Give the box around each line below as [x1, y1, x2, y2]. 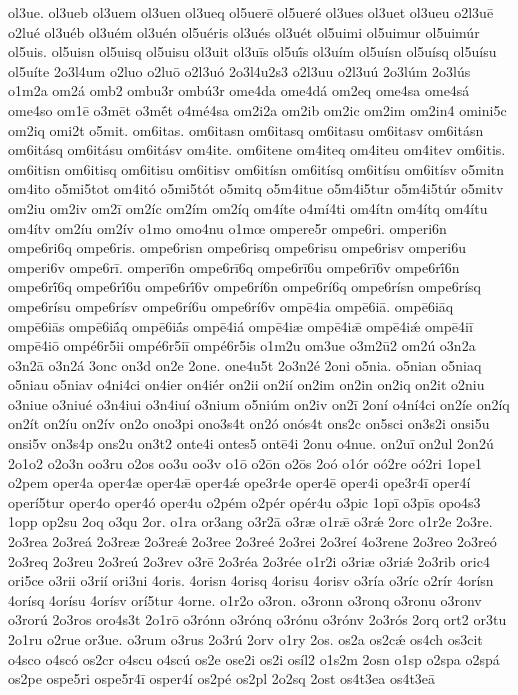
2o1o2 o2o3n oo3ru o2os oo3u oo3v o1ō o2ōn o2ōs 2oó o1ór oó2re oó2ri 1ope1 [8, 452, 482, 473]
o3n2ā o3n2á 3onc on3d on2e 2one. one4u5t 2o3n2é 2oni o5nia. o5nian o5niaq [8, 354, 482, 375]
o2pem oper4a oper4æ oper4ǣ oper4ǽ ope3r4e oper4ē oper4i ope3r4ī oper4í [8, 472, 471, 493]
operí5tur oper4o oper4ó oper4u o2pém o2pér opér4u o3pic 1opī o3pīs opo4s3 [8, 491, 481, 512]
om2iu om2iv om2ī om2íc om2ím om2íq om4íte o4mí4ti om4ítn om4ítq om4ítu [8, 197, 488, 218]
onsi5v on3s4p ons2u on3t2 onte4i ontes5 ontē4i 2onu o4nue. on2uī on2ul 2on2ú [8, 433, 494, 454]
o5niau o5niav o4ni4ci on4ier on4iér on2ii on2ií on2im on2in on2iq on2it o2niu [8, 374, 485, 395]
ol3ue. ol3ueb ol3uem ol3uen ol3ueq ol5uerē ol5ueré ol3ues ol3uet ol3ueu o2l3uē [8, 2, 494, 22]
